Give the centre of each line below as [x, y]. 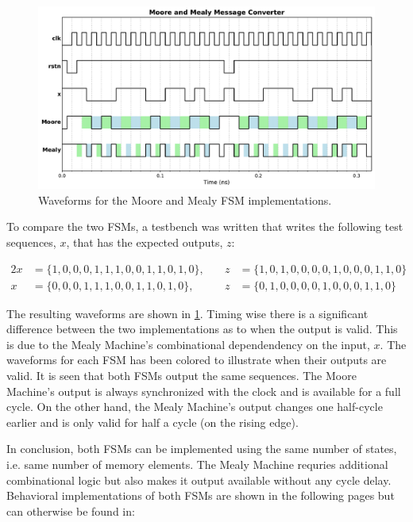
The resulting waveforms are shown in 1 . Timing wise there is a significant [187, 313]
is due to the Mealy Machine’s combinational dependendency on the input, [188, 344]
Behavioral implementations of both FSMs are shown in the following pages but [201, 495]
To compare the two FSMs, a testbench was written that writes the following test [205, 226]
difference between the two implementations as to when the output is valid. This [202, 329]
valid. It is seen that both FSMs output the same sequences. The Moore [181, 376]
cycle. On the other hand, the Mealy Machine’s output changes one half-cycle [195, 407]
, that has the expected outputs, [145, 242]
